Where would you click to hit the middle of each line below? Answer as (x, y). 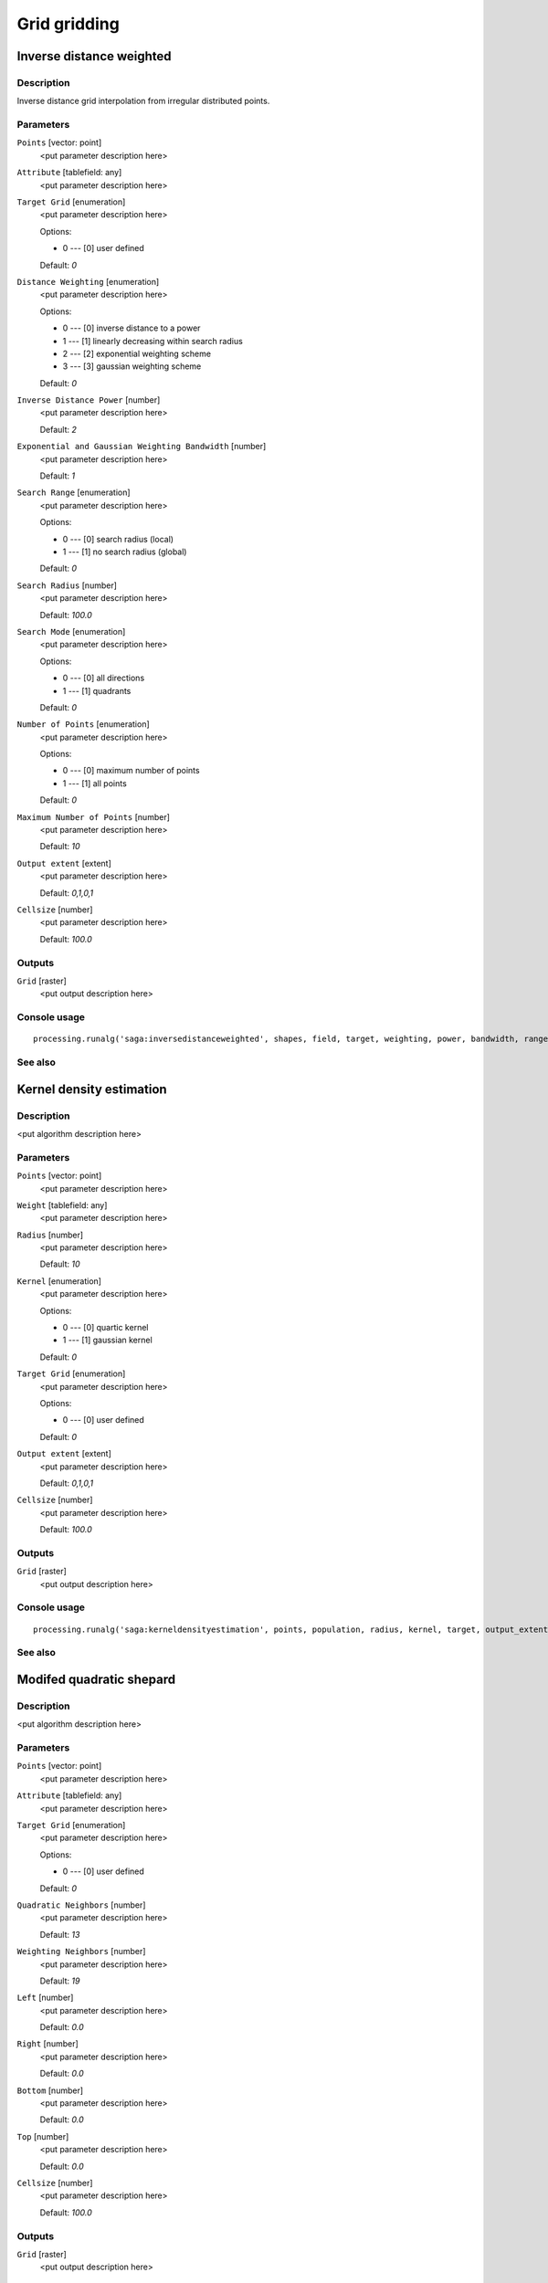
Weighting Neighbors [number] (81, 1952)
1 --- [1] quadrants (97, 690)
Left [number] (45, 1998)
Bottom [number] (50, 2090)
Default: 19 (60, 1981)
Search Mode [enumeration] (71, 631)
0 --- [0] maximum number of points (131, 771)
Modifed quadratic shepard (96, 1679)
